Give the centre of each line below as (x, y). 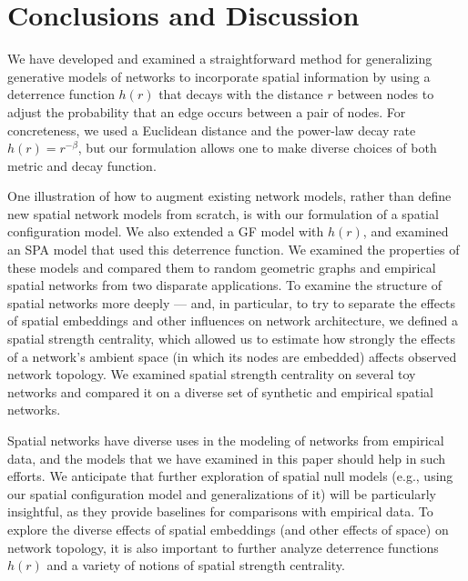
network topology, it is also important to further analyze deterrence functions (223, 547)
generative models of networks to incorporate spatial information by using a (219, 76)
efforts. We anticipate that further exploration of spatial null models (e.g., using (230, 476)
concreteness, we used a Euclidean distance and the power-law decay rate (212, 130)
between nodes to (386, 94)
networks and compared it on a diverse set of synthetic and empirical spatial (220, 391)
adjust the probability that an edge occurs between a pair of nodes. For (207, 111)
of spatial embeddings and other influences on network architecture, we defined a (233, 321)
